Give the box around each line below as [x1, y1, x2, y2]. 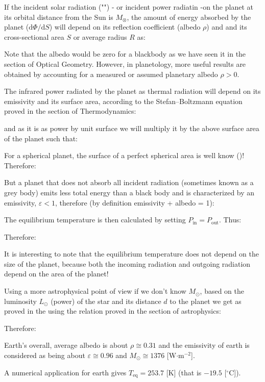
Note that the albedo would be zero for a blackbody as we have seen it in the [4, 48, 246, 59]
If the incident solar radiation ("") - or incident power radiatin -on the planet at [4, 2, 253, 12]
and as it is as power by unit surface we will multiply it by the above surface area [4, 122, 259, 133]
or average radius [73, 31, 127, 42]
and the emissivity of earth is [158, 340, 250, 350]
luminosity [4, 295, 37, 306]
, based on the [200, 286, 244, 296]
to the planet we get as [170, 295, 242, 306]
